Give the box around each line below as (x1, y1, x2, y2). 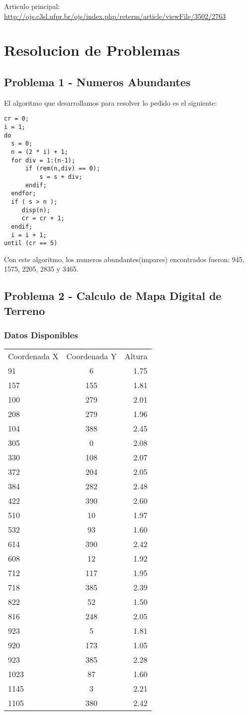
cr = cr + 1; (21, 215, 65, 222)
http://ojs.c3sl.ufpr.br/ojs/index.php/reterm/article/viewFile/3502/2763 (4, 10, 226, 21)
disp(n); (21, 206, 51, 214)
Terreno (4, 302, 45, 318)
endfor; (11, 190, 36, 197)
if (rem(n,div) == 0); (25, 165, 100, 172)
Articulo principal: (4, 1, 60, 11)
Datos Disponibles (4, 329, 78, 341)
